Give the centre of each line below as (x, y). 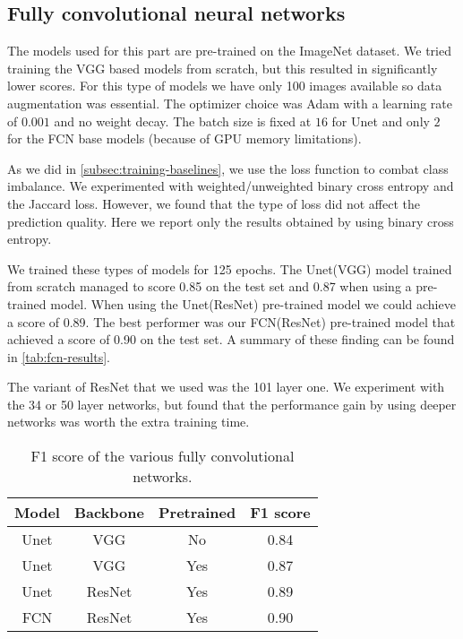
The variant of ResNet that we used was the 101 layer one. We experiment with (226, 387)
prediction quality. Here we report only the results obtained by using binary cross (231, 221)
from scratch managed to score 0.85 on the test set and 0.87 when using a (210, 286)
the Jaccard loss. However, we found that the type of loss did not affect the (214, 203)
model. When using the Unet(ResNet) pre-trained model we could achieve (253, 303)
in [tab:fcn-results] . (59, 356)
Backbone (109, 513)
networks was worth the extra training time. (129, 422)
